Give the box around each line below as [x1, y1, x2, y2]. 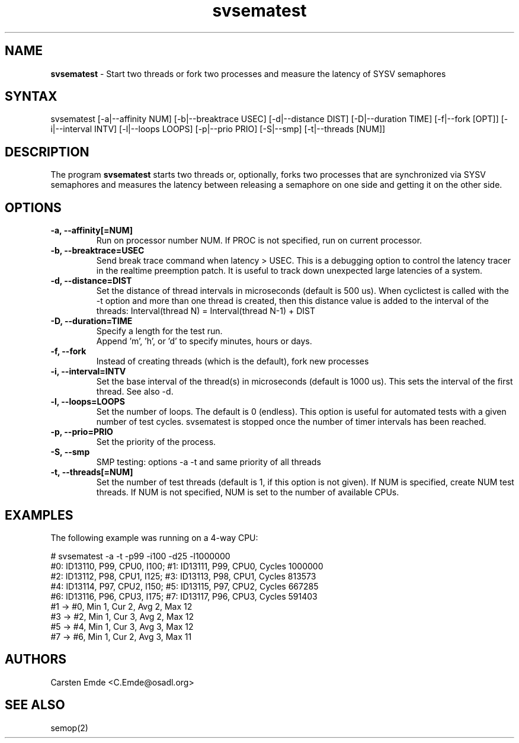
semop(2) [50, 722, 88, 733]
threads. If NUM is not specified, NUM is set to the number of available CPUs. [96, 487, 399, 498]
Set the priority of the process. [96, 437, 216, 447]
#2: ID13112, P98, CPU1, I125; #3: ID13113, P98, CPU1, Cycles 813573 [50, 571, 316, 581]
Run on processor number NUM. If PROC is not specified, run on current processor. [96, 235, 422, 246]
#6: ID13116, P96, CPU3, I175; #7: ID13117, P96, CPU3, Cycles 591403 [50, 591, 318, 601]
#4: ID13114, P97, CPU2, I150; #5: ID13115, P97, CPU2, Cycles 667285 [50, 581, 319, 591]
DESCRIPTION [5, 144, 89, 159]
